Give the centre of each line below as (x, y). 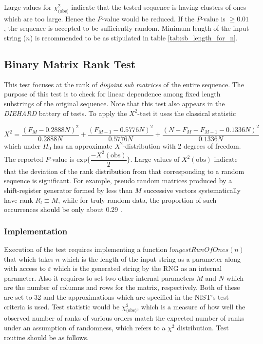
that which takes (29, 258)
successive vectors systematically (192, 190)
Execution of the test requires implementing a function (86, 249)
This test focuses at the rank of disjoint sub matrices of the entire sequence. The (124, 84)
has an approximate (83, 145)
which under (22, 145)
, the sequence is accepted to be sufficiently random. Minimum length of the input (127, 28)
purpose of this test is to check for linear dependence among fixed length (112, 94)
